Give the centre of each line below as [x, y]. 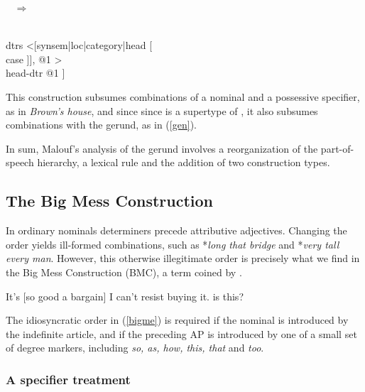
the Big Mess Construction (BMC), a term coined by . [124, 272]
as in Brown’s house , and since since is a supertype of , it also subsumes [162, 110]
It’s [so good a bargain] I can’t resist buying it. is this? [125, 296]
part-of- [337, 148]
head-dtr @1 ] [36, 73]
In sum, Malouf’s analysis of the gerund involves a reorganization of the [162, 148]
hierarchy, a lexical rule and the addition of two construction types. [184, 162]
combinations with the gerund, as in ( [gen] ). [101, 125]
